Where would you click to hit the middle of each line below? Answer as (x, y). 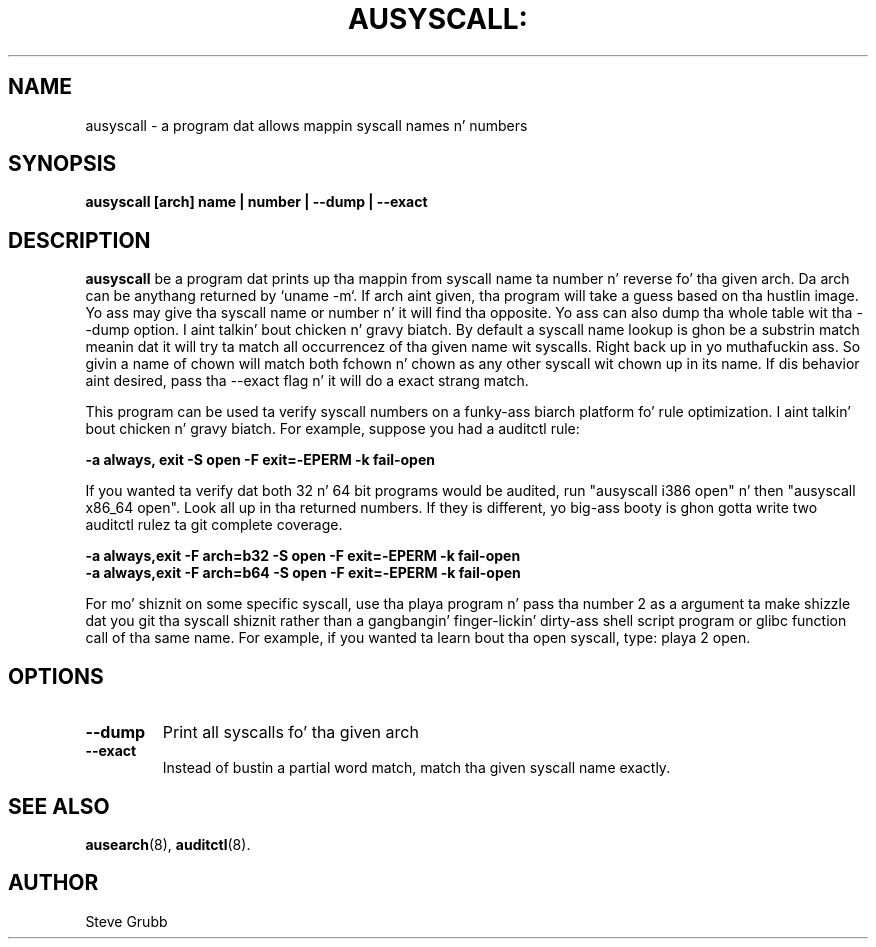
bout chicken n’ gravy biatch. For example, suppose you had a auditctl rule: (332, 429)
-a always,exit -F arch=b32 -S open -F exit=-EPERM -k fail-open (303, 556)
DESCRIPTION (79, 240)
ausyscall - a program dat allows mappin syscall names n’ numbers (306, 125)
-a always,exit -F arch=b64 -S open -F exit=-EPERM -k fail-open (303, 573)
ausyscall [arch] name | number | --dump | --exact (256, 202)
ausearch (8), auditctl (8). (168, 844)
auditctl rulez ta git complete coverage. (214, 525)
